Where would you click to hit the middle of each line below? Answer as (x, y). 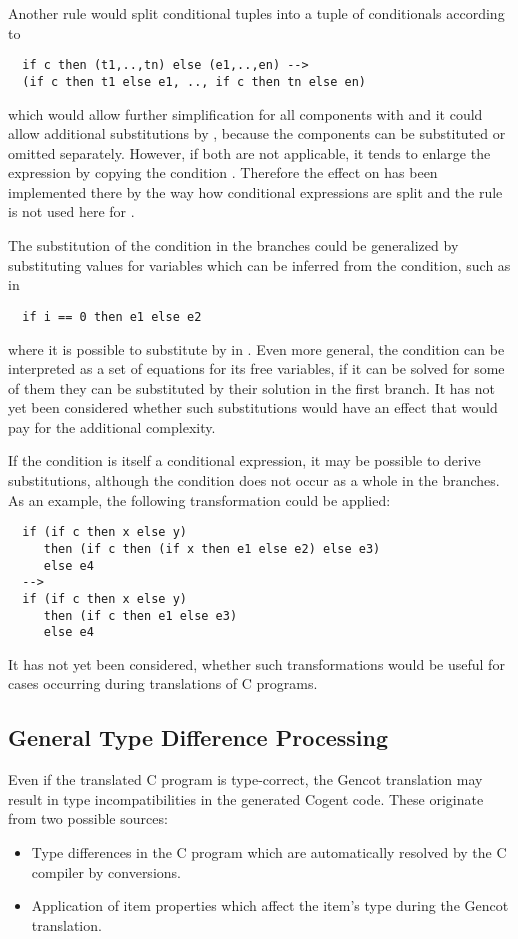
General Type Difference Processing (198, 737)
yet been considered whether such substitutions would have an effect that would (253, 407)
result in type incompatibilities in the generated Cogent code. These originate (246, 798)
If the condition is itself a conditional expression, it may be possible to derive (244, 460)
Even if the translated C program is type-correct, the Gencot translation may (245, 779)
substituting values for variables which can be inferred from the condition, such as (259, 264)
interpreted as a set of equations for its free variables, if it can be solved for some (256, 368)
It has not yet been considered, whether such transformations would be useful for (256, 663)
